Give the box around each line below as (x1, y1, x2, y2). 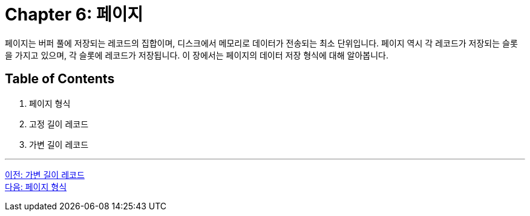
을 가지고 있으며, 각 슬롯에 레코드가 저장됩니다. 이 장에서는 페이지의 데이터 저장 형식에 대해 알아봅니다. (5, 49, 388, 60)
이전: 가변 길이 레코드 (5, 169, 85, 180)
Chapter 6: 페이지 (5, 4, 143, 25)
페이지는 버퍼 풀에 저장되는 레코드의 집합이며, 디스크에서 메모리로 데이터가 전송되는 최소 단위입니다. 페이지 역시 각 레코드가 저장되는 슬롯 (5, 37, 518, 48)
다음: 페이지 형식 (5, 181, 67, 192)
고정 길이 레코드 (29, 118, 89, 129)
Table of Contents (5, 71, 115, 87)
